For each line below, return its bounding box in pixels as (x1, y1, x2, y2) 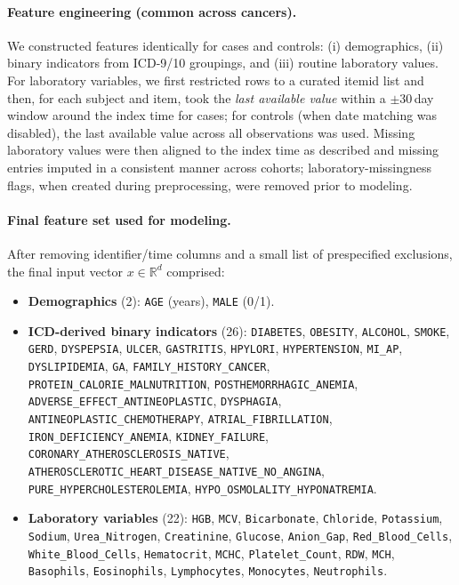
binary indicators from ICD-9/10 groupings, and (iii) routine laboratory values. (7, 53, 439, 72)
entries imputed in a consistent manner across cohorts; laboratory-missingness (7, 157, 431, 176)
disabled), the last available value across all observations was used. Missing (7, 123, 415, 141)
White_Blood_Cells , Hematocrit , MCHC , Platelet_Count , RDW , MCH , (28, 543, 395, 562)
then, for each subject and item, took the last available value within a (7, 88, 386, 107)
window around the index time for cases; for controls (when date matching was (7, 106, 438, 124)
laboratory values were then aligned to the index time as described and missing (7, 140, 439, 159)
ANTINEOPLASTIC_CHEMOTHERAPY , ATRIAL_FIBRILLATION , (28, 409, 333, 428)
